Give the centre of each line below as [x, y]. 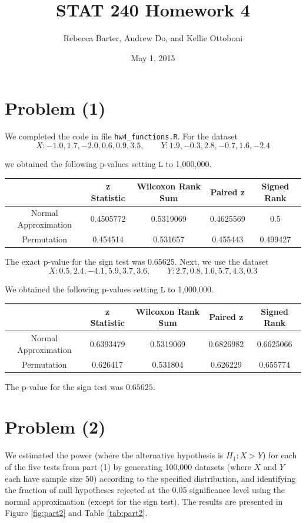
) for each [280, 455]
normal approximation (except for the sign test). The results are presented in [144, 501]
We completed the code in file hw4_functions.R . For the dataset [121, 136]
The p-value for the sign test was [64, 386]
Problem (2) [55, 427]
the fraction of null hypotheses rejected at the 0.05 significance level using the [145, 490]
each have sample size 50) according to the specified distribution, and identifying [150, 478]
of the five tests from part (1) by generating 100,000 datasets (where [128, 466]
